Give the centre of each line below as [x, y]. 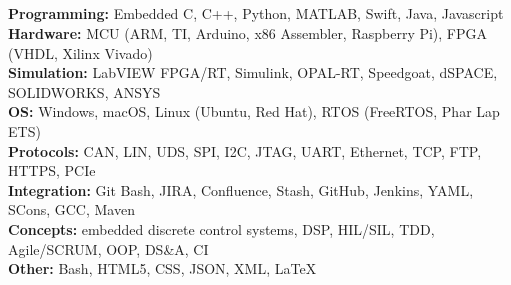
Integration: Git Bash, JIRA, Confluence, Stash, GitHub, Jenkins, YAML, [241, 189]
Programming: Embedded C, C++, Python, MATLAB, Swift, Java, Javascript [256, 13]
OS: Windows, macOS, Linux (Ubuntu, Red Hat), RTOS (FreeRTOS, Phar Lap [254, 111]
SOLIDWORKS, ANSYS [84, 91]
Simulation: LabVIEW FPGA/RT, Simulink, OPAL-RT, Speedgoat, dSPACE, [253, 72]
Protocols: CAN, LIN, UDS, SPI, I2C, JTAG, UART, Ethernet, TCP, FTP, [245, 150]
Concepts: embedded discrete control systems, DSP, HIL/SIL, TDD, [221, 228]
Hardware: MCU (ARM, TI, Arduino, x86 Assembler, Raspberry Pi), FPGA [248, 32]
